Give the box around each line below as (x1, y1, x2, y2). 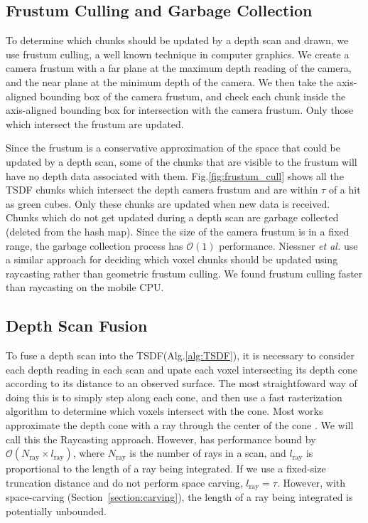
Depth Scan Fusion (6, 315, 148, 337)
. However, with (276, 475, 346, 490)
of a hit (328, 182, 361, 197)
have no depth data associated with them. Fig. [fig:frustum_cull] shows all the (6, 168, 344, 183)
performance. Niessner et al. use (219, 238, 358, 253)
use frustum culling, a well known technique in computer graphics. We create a (6, 46, 350, 61)
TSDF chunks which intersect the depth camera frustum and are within (6, 182, 318, 197)
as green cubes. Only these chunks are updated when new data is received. (6, 196, 330, 211)
